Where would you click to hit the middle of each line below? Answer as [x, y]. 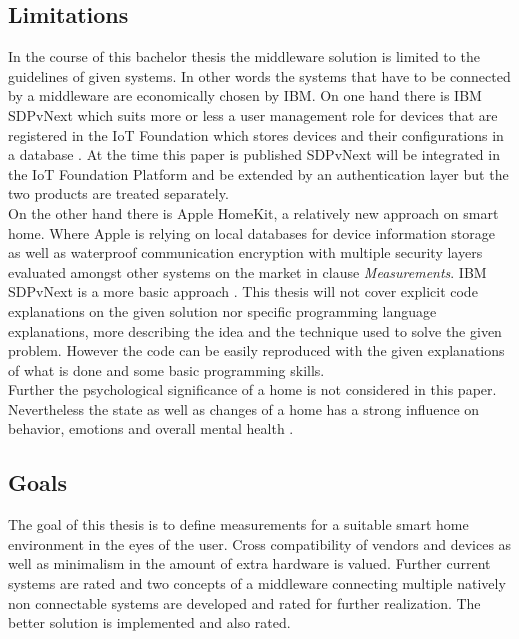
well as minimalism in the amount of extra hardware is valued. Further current [249, 563]
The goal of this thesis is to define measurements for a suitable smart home [238, 524]
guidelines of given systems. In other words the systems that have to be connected [259, 75]
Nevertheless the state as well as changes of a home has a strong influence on [244, 408]
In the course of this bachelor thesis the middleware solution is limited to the [244, 56]
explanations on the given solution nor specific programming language [222, 310]
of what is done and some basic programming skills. [166, 369]
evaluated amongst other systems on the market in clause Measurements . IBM [247, 271]
